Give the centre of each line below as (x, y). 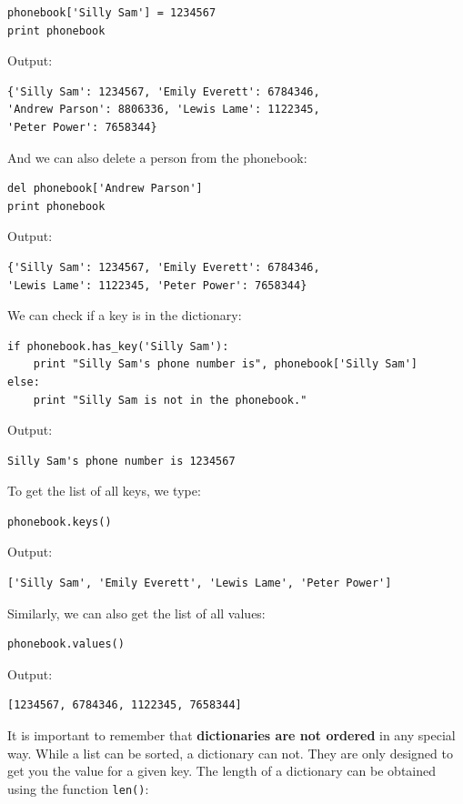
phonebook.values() (66, 644)
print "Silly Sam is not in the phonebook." (170, 400)
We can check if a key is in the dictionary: (125, 315)
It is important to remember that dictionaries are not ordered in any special (231, 735)
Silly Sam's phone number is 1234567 (121, 461)
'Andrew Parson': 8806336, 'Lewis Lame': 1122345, (164, 110)
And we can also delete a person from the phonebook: (157, 157)
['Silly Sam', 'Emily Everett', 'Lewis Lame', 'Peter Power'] (200, 583)
